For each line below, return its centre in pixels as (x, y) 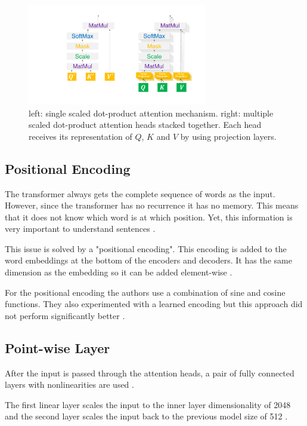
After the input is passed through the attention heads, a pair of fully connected (150, 373)
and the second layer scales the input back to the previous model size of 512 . (146, 416)
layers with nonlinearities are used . (69, 384)
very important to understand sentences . (80, 229)
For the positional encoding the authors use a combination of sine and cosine (145, 292)
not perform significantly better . (65, 315)
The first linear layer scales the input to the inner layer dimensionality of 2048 (148, 404)
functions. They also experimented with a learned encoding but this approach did (154, 304)
